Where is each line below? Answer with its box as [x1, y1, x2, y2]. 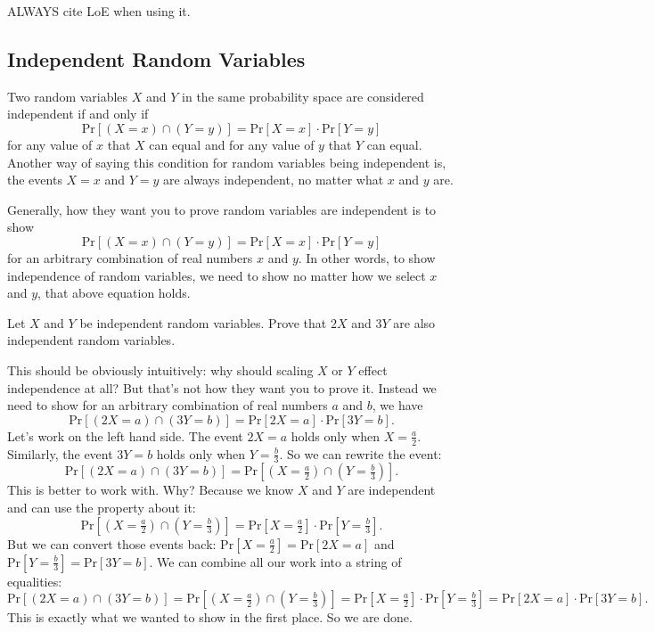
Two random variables [7, 86, 128, 105]
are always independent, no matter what [163, 170, 384, 189]
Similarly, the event [7, 444, 113, 463]
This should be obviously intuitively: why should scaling [7, 360, 314, 379]
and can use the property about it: [7, 497, 196, 516]
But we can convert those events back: [7, 534, 217, 553]
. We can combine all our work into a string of [149, 552, 402, 570]
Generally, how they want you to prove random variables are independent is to [7, 200, 437, 218]
